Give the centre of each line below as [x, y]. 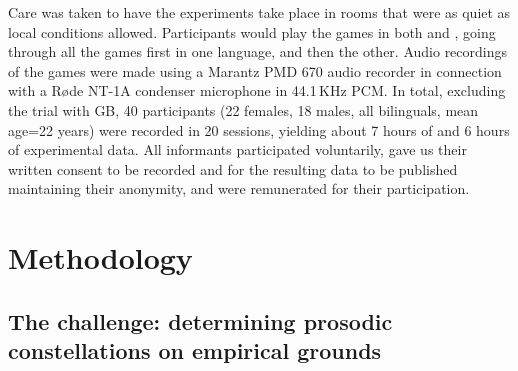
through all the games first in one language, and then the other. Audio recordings [258, 51]
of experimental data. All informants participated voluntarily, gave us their [237, 149]
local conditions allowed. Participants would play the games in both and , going [252, 31]
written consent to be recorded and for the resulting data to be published [233, 168]
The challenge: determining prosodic [200, 320]
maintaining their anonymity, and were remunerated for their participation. [239, 188]
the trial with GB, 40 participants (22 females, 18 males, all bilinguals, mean [243, 109]
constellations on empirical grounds [195, 350]
